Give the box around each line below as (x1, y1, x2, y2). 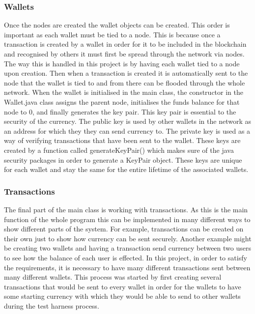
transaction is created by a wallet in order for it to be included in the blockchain (4, 39, 247, 49)
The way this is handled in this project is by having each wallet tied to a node (4, 58, 240, 68)
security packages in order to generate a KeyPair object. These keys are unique (4, 154, 242, 165)
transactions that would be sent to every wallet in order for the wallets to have (4, 281, 241, 291)
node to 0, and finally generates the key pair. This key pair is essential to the (4, 106, 236, 116)
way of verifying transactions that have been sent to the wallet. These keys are (4, 135, 241, 145)
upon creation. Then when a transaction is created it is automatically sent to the (4, 68, 248, 78)
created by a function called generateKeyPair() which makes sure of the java (4, 144, 234, 155)
